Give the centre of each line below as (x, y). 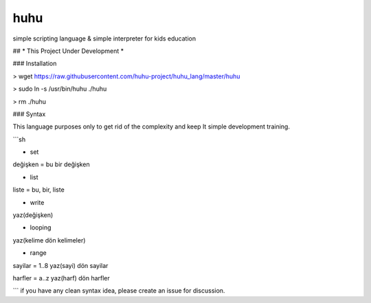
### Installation (35, 64)
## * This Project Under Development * (68, 51)
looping (41, 227)
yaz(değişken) (33, 215)
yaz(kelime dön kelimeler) (49, 240)
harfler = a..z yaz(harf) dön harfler (61, 278)
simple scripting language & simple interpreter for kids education (104, 38)
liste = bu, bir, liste (38, 190)
